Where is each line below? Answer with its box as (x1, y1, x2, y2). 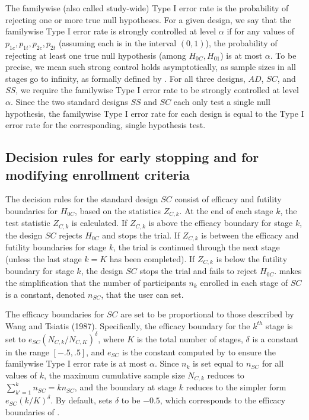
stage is (266, 319, 293, 332)
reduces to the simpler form (186, 381, 286, 393)
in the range (5, 345, 49, 358)
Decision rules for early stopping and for (5, 148, 259, 166)
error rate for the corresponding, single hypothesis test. (5, 119, 206, 131)
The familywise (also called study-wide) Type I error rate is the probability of (5, 2, 289, 14)
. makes (274, 265, 302, 277)
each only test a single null (173, 95, 270, 107)
